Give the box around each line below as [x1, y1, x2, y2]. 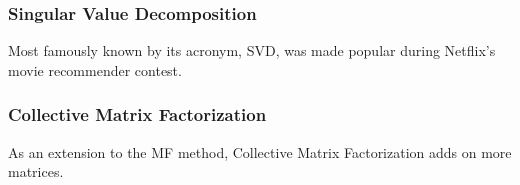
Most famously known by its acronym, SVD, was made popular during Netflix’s [8, 40, 496, 61]
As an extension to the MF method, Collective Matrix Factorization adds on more [8, 141, 512, 162]
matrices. [8, 161, 64, 182]
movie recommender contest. [8, 59, 182, 80]
